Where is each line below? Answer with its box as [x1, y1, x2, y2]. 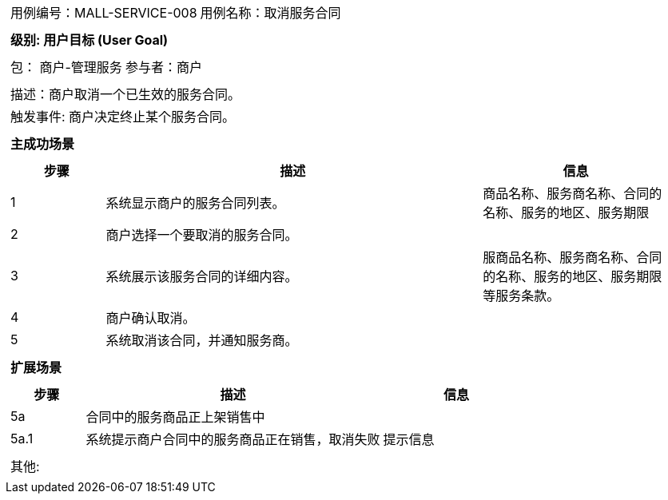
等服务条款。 [483, 288, 560, 304]
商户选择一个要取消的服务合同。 [105, 227, 298, 243]
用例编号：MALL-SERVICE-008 [10, 5, 197, 21]
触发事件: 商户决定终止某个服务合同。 [10, 109, 236, 125]
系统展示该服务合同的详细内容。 [105, 268, 298, 284]
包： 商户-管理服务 [10, 59, 122, 75]
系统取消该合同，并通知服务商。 [105, 332, 298, 348]
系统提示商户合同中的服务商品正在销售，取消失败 [85, 431, 380, 447]
